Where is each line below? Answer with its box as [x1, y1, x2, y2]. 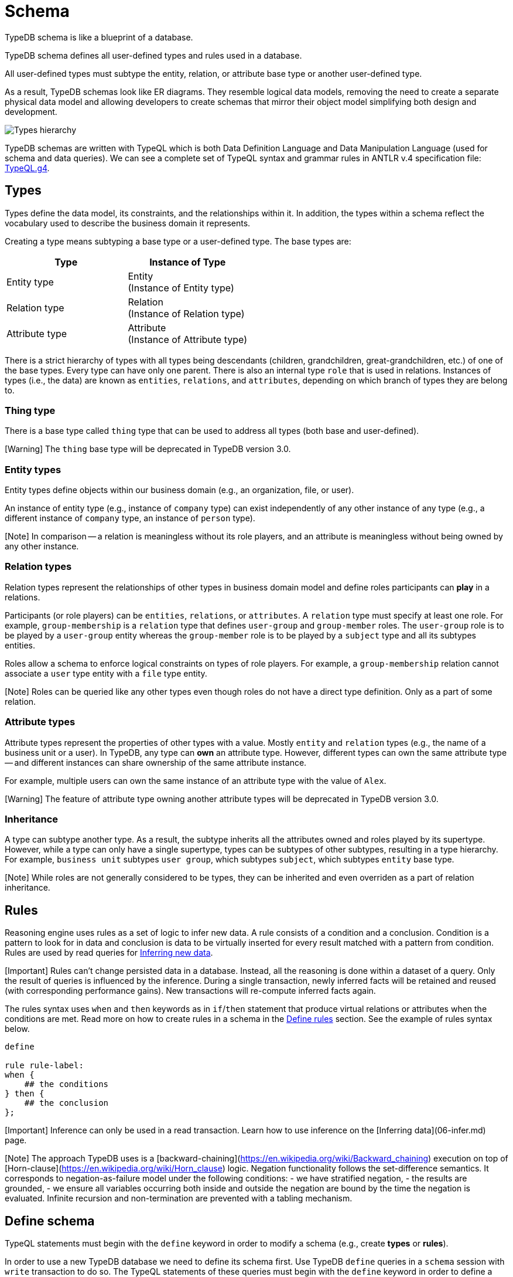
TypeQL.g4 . [5, 162, 50, 173]
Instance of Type [149, 256, 226, 268]
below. [5, 1024, 30, 1034]
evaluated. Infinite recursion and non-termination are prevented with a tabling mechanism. [5, 1193, 353, 1204]
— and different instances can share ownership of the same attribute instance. [5, 757, 307, 767]
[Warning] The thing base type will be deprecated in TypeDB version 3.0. [5, 444, 291, 454]
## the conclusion [24, 1098, 109, 1108]
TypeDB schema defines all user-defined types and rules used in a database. [5, 50, 302, 60]
